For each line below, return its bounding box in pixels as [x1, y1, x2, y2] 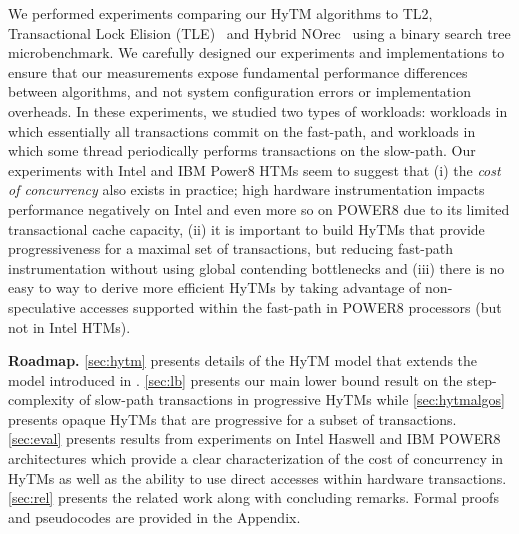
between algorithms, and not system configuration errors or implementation [8, 81, 471, 102]
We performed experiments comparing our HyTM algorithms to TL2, [8, 3, 433, 23]
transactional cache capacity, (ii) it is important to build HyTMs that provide [8, 218, 485, 239]
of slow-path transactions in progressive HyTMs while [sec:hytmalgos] [79, 389, 505, 410]
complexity [8, 389, 75, 410]
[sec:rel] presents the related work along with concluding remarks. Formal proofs [8, 487, 499, 508]
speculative [8, 296, 76, 317]
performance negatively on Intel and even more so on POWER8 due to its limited [8, 198, 510, 219]
